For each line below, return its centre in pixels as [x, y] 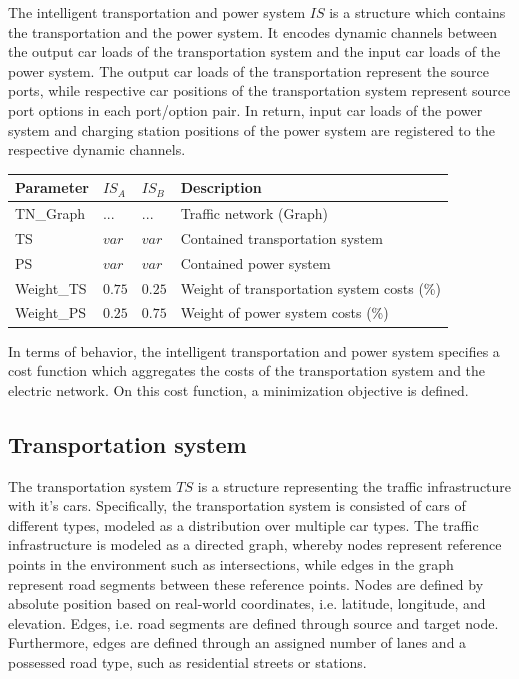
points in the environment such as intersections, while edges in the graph [231, 563]
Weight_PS [50, 312]
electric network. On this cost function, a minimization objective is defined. [238, 389]
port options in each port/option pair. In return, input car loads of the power [245, 109]
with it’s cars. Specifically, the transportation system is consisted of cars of [237, 505]
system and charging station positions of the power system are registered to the [251, 129]
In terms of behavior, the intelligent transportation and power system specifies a [254, 350]
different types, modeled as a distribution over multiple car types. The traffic [243, 524]
